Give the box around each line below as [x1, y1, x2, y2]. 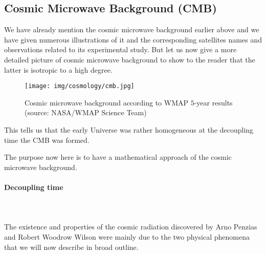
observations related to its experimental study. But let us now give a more [4, 44, 237, 55]
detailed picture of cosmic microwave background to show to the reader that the [4, 54, 255, 65]
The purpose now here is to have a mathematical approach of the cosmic [4, 152, 232, 162]
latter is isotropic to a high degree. [4, 64, 113, 75]
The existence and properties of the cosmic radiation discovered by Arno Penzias [4, 221, 257, 232]
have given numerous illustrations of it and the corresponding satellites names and [4, 34, 262, 45]
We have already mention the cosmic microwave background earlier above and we [4, 24, 259, 35]
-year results [194, 97, 233, 108]
